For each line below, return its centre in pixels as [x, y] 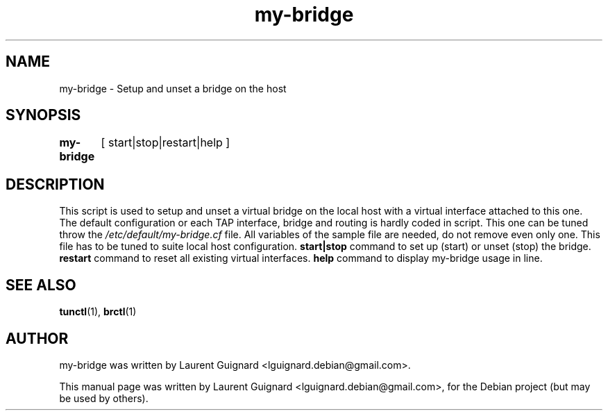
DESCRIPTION [55, 184]
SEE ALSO [41, 285]
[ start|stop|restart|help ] [166, 143]
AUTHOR [37, 338]
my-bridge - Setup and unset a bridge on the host [173, 88]
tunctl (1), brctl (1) [98, 312]
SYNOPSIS [43, 115]
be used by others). [104, 398]
